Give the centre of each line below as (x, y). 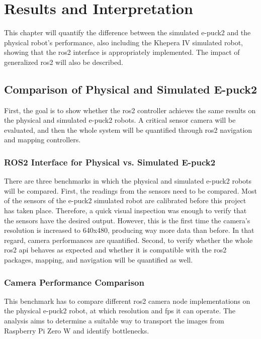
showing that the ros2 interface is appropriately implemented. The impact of (122, 52)
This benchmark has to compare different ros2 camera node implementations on (127, 301)
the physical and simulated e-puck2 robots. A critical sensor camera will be (120, 120)
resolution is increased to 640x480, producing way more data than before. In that (129, 230)
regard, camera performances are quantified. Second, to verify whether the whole (128, 240)
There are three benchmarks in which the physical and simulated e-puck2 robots (128, 181)
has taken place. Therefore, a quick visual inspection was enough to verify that (125, 210)
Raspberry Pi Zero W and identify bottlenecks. (77, 330)
